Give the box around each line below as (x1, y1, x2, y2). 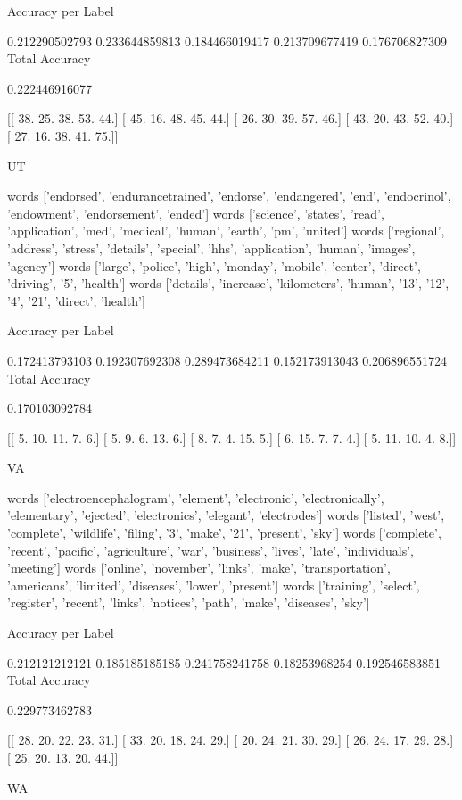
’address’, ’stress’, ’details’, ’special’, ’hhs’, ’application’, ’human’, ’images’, (7, 238, 416, 257)
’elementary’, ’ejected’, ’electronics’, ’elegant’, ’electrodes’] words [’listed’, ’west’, (7, 506, 445, 524)
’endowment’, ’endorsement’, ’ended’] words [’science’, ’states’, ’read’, (7, 203, 384, 222)
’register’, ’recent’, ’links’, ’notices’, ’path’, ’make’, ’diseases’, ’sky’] (7, 593, 370, 612)
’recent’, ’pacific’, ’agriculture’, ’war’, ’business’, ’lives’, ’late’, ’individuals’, (7, 540, 415, 559)
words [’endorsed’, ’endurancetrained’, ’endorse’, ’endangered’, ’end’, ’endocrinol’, (7, 186, 451, 205)
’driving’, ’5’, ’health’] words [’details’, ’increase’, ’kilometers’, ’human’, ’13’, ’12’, (7, 274, 450, 293)
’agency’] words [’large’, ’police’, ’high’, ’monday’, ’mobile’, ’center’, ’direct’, (7, 256, 421, 275)
